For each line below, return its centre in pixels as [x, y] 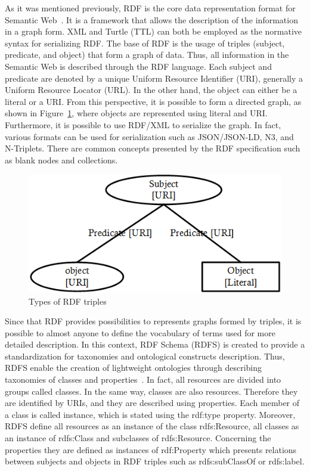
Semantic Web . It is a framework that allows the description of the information [151, 19]
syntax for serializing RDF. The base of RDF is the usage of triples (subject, [145, 43]
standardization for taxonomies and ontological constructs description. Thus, [145, 356]
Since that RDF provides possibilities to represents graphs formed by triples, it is [153, 321]
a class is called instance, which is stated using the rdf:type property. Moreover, [150, 414]
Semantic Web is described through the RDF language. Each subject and [138, 66]
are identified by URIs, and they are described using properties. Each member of [152, 403]
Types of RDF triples [68, 301]
